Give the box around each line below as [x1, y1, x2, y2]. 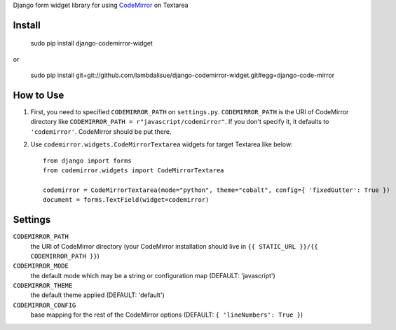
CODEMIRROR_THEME [13, 282, 73, 290]
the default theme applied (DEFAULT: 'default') [30, 291, 165, 299]
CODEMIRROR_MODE [13, 262, 69, 270]
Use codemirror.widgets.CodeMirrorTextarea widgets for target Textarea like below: [30, 140, 294, 149]
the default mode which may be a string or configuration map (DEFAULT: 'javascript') [30, 271, 276, 280]
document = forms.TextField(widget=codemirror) [43, 196, 210, 204]
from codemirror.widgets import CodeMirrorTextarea [43, 167, 224, 174]
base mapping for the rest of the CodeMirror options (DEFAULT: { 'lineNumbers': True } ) [30, 310, 303, 319]
